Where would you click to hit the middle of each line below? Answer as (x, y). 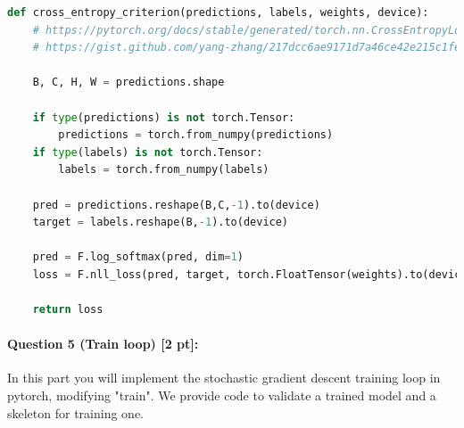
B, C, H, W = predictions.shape (128, 82)
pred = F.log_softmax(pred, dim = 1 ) (138, 257)
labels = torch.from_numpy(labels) (164, 170)
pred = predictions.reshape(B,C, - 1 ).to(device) (176, 205)
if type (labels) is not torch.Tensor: (148, 152)
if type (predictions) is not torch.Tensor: (164, 117)
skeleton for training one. (76, 412)
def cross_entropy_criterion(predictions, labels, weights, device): (218, 12)
